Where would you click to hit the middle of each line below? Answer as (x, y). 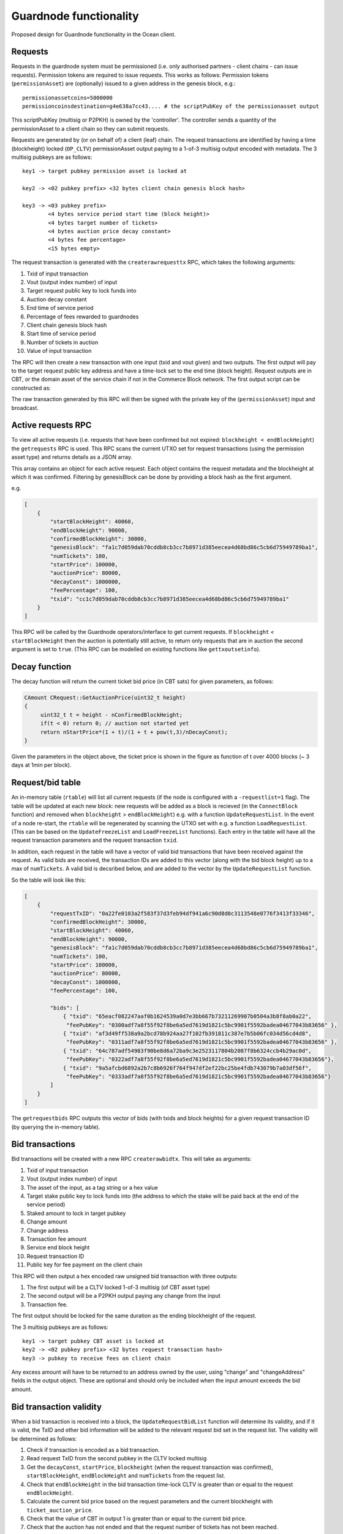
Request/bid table (46, 783)
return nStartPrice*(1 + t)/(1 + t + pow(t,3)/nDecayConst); (134, 732)
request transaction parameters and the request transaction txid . (95, 840)
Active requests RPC (51, 426)
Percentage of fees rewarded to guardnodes (83, 317)
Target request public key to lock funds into (81, 291)
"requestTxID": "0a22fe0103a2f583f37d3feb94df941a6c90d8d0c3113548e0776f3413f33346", (183, 913)
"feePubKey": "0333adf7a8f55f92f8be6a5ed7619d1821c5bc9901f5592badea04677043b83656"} (199, 1077)
